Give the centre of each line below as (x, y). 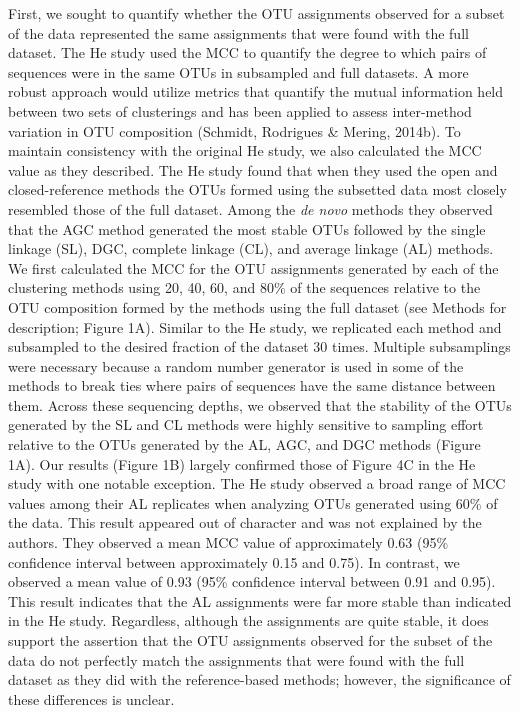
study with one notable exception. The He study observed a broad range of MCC (257, 483)
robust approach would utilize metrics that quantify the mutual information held (256, 91)
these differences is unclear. (91, 698)
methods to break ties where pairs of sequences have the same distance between (252, 385)
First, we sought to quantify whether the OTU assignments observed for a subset (256, 13)
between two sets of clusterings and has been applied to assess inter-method (240, 110)
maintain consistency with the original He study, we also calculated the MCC (245, 150)
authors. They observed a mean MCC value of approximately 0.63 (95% (228, 542)
